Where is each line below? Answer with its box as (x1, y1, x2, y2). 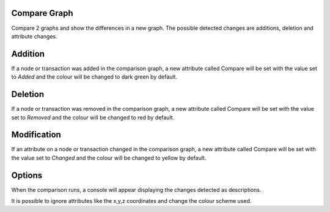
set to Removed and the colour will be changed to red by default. (11, 113, 175, 121)
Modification (11, 130, 61, 140)
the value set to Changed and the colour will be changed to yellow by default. (11, 154, 207, 161)
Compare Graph (11, 8, 73, 18)
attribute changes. (11, 32, 57, 40)
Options (11, 170, 43, 180)
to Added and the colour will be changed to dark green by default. (11, 73, 177, 80)
